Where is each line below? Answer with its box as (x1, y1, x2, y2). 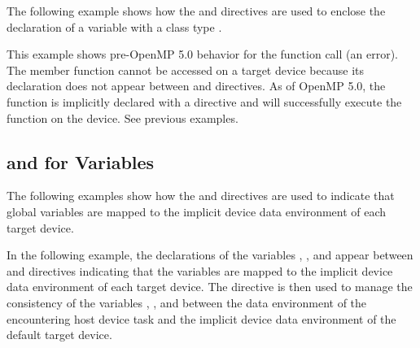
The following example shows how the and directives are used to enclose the (7, 2, 386, 19)
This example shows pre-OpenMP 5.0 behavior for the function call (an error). (7, 46, 398, 63)
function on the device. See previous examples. (7, 109, 238, 126)
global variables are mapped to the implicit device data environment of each (7, 202, 387, 220)
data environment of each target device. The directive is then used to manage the (7, 278, 413, 295)
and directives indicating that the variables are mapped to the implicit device (7, 262, 393, 279)
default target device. (7, 326, 112, 343)
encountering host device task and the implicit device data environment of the (7, 310, 396, 327)
